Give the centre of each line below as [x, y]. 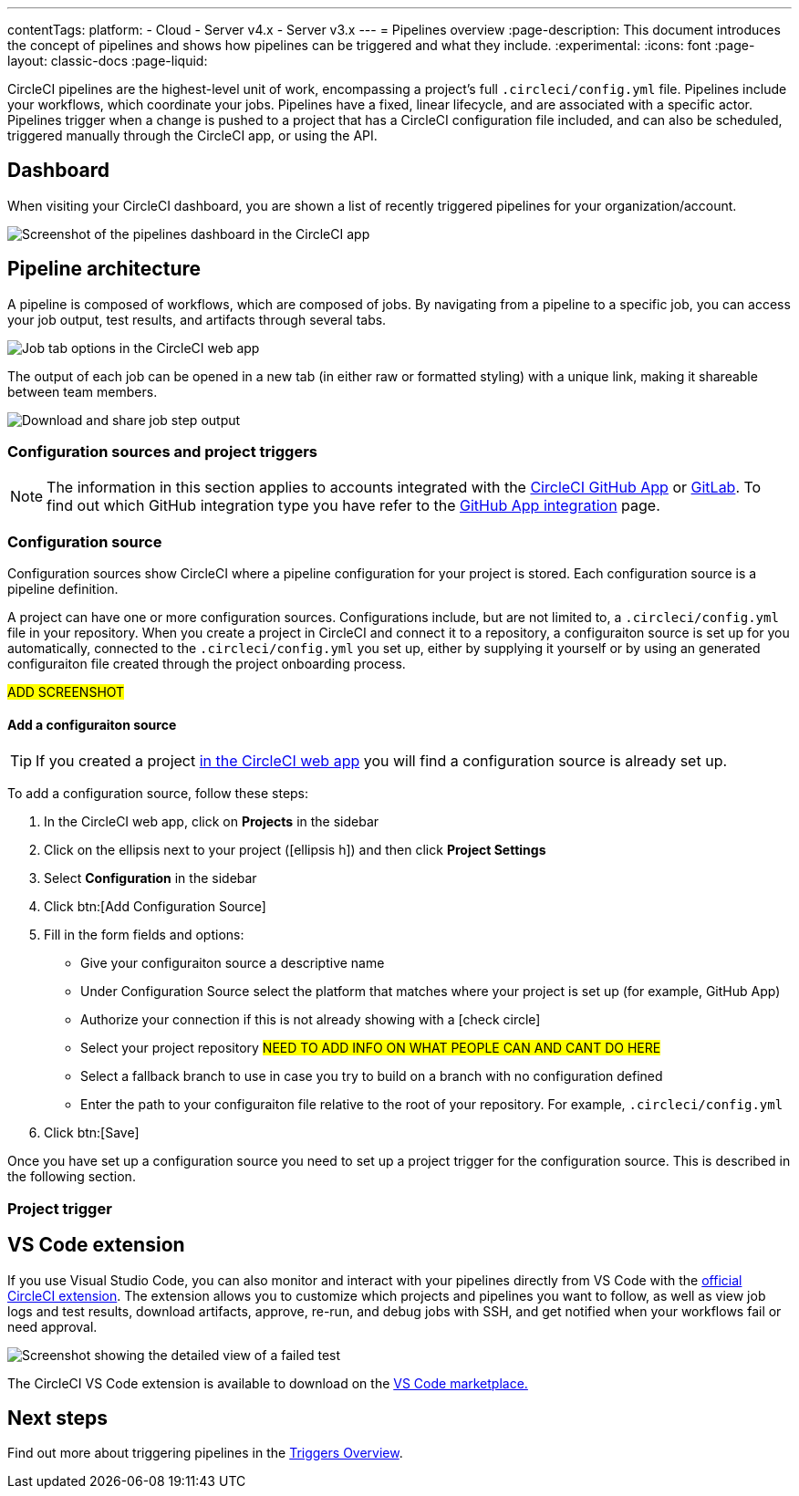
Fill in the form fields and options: [144, 935]
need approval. [52, 1326]
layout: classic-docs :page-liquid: [108, 61]
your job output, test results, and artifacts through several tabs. [197, 319]
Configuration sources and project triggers [162, 452]
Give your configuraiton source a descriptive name [233, 963]
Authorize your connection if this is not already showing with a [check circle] [311, 1020]
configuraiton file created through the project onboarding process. [207, 664]
